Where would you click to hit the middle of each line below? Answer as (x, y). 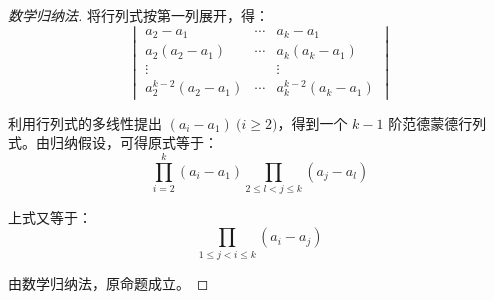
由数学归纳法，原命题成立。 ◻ (108, 282)
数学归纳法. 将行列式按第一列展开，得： (138, 15)
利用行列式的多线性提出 (85, 122)
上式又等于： (50, 216)
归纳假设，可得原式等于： (133, 142)
